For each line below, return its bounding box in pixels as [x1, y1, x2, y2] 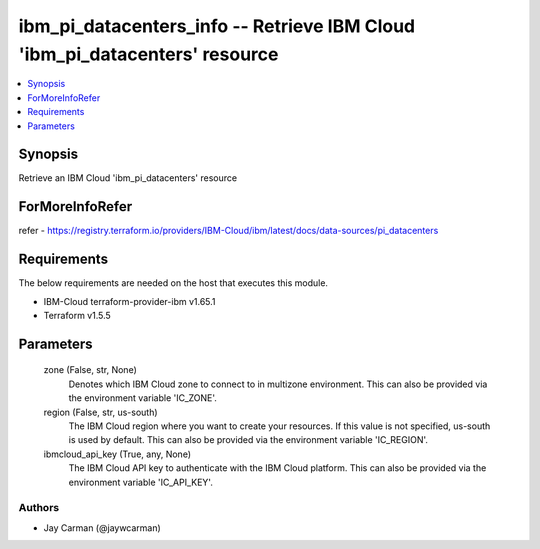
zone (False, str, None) [43, 364, 137, 376]
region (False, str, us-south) [43, 406, 159, 418]
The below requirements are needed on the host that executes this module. [18, 277, 329, 289]
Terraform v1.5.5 [43, 310, 112, 322]
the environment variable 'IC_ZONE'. [68, 392, 217, 404]
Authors [18, 501, 60, 515]
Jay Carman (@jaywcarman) [43, 521, 162, 534]
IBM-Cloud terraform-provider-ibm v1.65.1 [43, 295, 216, 307]
